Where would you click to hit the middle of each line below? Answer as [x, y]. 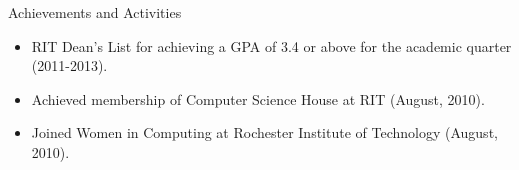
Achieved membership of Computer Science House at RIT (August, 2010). [258, 98]
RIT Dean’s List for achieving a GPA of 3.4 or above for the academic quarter [271, 45]
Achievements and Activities [95, 12]
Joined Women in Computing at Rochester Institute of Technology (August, [264, 132]
